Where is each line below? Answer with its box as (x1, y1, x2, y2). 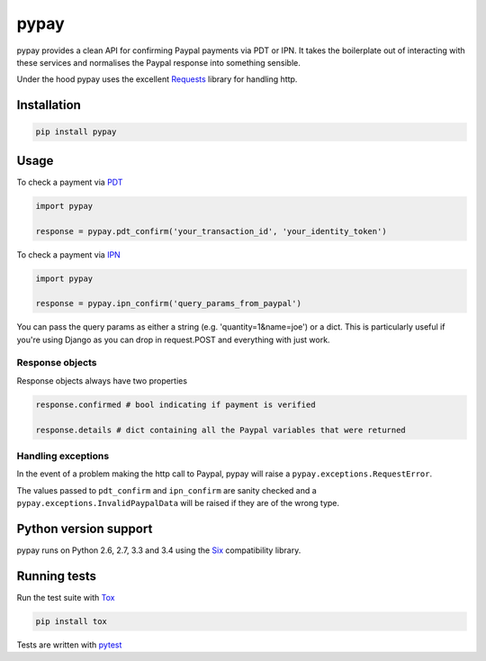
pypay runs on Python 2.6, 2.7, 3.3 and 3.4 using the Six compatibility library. (16, 545, 301, 556)
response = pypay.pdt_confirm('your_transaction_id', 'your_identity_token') (35, 226, 387, 236)
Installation (16, 97, 81, 113)
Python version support (16, 521, 153, 536)
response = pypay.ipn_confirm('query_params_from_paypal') (35, 298, 301, 309)
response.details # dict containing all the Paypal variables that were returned (35, 424, 407, 435)
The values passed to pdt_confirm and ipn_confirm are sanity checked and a (16, 484, 317, 495)
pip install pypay (35, 127, 117, 137)
